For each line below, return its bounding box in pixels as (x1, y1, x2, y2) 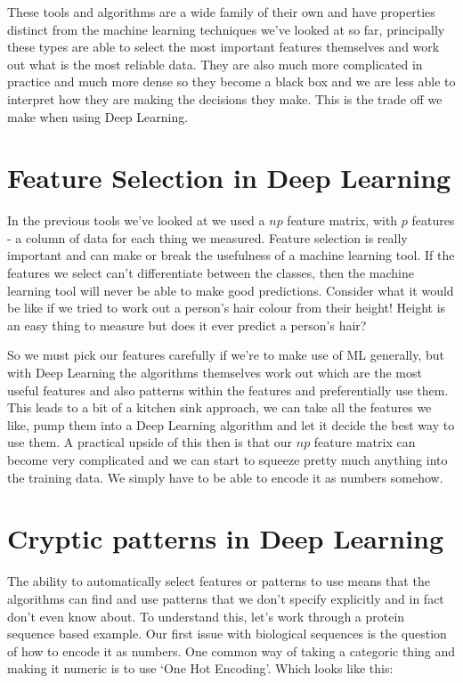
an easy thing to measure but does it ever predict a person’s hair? (7, 315, 367, 334)
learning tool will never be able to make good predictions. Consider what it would (7, 281, 454, 299)
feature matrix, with (287, 211, 398, 230)
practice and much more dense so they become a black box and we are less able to (7, 72, 456, 91)
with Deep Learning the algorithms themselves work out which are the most (7, 363, 422, 382)
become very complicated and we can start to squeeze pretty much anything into (7, 451, 448, 468)
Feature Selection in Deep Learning (7, 159, 451, 196)
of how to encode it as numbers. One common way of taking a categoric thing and (7, 641, 456, 660)
